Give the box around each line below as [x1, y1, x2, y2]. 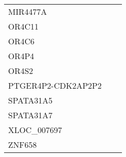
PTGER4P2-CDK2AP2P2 [8, 80, 102, 91]
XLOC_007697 [8, 124, 62, 136]
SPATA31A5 [8, 94, 53, 106]
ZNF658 [8, 139, 37, 150]
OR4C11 [8, 20, 39, 32]
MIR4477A [8, 6, 47, 17]
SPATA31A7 [8, 109, 53, 121]
